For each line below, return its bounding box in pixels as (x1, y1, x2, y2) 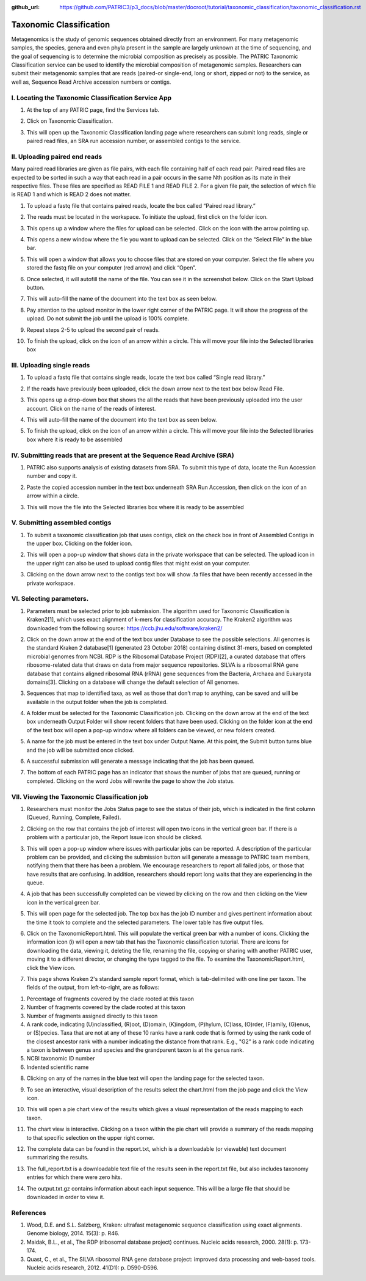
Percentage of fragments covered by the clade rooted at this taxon (26, 995, 195, 1002)
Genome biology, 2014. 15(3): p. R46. (26, 1230, 120, 1237)
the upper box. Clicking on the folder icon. (26, 540, 133, 547)
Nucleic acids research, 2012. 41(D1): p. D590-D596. (26, 1264, 159, 1271)
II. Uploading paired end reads (11, 152, 102, 161)
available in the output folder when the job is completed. (26, 698, 168, 705)
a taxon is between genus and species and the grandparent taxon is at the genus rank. (26, 1046, 244, 1054)
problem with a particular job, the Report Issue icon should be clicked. (26, 834, 203, 841)
